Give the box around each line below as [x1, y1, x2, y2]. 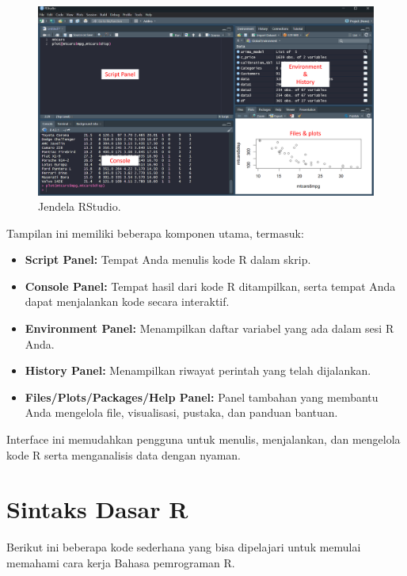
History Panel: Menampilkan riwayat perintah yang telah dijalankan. [25, 362, 371, 379]
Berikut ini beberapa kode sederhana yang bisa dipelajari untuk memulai [6, 539, 361, 555]
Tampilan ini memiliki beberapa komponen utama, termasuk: [6, 224, 304, 241]
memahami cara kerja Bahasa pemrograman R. [6, 554, 235, 570]
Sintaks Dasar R [6, 493, 188, 525]
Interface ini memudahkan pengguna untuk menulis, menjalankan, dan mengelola [6, 431, 401, 448]
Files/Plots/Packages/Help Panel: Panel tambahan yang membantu [25, 388, 378, 405]
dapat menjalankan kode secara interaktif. [25, 293, 230, 310]
